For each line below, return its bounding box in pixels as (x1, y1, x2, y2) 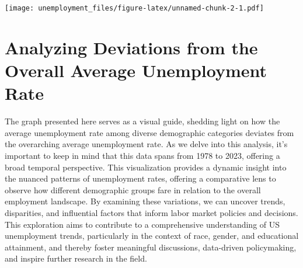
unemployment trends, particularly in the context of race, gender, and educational (5, 229, 299, 242)
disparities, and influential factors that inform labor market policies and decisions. (5, 206, 298, 218)
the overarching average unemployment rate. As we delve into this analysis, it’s (5, 138, 288, 150)
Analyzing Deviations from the (5, 35, 258, 59)
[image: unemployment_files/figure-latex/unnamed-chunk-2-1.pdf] (5, 4, 264, 12)
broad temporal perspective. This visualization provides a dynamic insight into (5, 161, 287, 173)
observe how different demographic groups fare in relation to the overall (5, 183, 261, 196)
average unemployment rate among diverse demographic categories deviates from (5, 126, 294, 138)
